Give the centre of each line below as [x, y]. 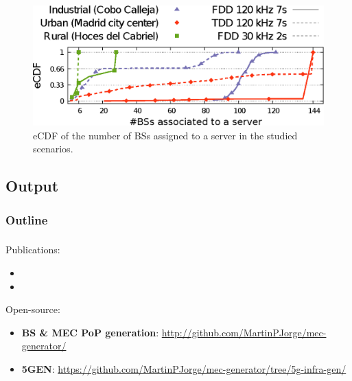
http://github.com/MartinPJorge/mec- [244, 332]
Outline [27, 219]
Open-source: [33, 309]
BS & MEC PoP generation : [90, 332]
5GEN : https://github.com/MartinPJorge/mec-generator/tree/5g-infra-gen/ [184, 368]
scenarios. [53, 149]
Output [32, 186]
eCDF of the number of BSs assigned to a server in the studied [165, 135]
